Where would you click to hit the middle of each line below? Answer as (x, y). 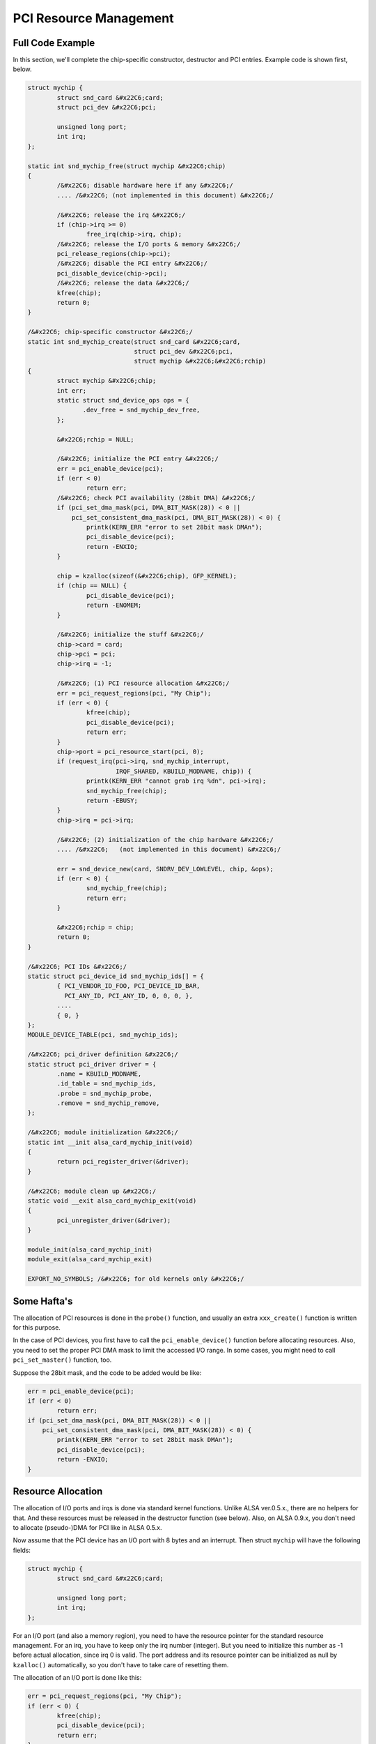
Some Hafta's (43, 1301)
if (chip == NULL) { (92, 586)
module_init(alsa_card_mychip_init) (90, 1249)
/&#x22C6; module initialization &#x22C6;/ (103, 1133)
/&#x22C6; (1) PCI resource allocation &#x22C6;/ (143, 683)
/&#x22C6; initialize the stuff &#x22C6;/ (131, 634)
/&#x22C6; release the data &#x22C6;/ (123, 283)
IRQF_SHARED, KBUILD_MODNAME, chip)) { (183, 771)
